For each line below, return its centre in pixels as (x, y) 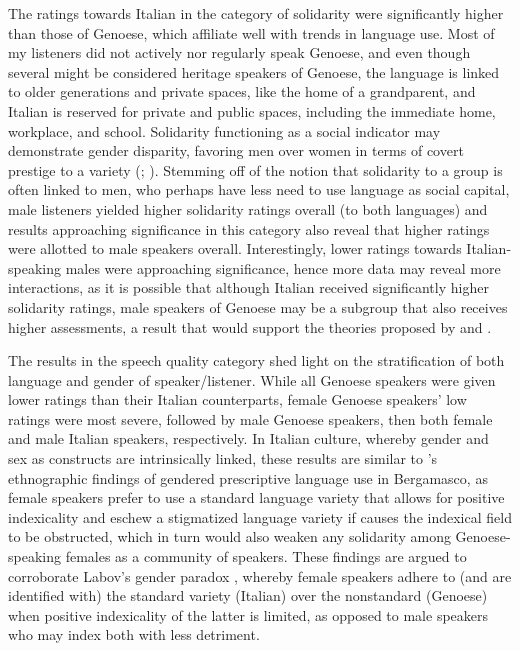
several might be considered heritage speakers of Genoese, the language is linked (254, 71)
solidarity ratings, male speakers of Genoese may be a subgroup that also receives (258, 306)
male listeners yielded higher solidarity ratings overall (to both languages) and (248, 208)
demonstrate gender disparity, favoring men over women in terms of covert (236, 150)
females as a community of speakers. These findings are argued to (266, 556)
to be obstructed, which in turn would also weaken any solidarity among (229, 536)
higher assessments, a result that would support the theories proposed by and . (250, 326)
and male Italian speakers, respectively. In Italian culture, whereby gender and (248, 438)
